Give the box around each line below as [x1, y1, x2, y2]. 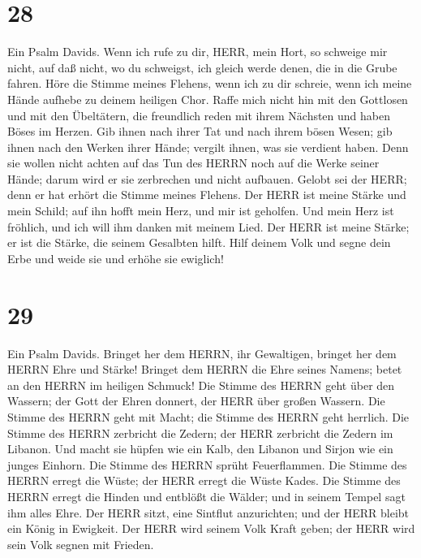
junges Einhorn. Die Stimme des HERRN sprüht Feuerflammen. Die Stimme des [7, 456, 407, 473]
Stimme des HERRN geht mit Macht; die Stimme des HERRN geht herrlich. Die [7, 408, 410, 425]
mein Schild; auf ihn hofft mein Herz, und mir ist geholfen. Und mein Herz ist [7, 202, 394, 219]
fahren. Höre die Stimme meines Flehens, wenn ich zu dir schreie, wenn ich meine [7, 75, 412, 92]
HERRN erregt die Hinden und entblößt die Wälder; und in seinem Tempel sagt [7, 487, 406, 504]
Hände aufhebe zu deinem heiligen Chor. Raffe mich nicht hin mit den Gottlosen [7, 90, 408, 107]
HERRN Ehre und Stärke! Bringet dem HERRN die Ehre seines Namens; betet [7, 361, 402, 378]
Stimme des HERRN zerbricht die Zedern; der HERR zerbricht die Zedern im [7, 424, 393, 441]
